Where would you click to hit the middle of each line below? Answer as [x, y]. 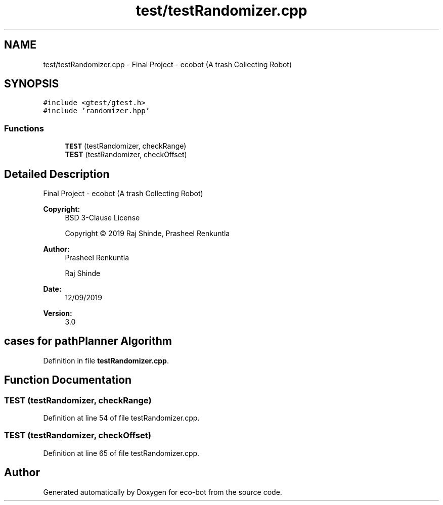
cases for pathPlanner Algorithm [88, 341]
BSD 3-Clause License [102, 218]
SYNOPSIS [32, 84]
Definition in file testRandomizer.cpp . [106, 360]
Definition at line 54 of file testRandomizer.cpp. [121, 418]
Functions [24, 128]
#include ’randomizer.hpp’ [97, 111]
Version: [58, 313]
